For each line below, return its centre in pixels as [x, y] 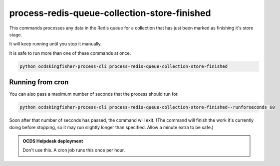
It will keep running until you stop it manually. [55, 44]
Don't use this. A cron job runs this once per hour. [74, 150]
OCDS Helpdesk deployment [53, 141]
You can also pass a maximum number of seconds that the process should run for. [94, 94]
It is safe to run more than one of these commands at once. [70, 53]
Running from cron [39, 82]
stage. [16, 34]
